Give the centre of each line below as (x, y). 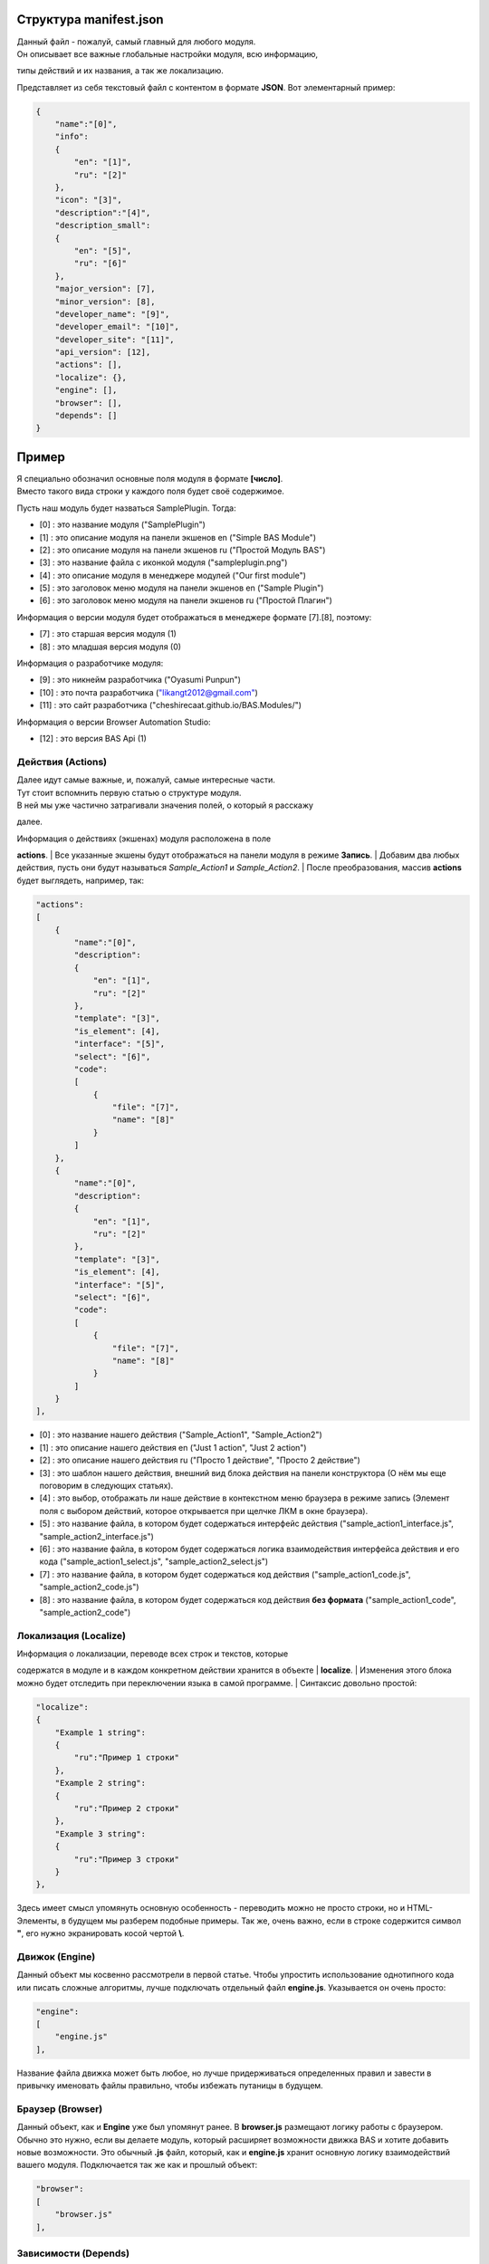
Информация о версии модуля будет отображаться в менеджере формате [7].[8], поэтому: (194, 617)
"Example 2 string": (101, 1783)
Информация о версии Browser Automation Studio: (114, 722)
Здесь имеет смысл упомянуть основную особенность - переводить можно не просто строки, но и (211, 1908)
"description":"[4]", (103, 212)
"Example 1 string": (101, 1732)
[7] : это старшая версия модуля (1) (108, 634)
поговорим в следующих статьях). (106, 1486)
